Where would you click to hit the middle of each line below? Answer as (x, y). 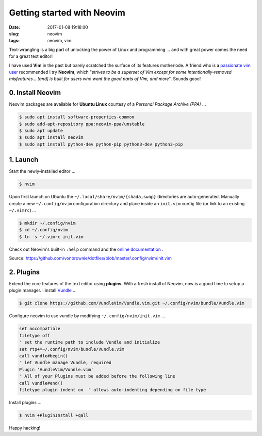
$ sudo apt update (41, 130)
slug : (14, 33)
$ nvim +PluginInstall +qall (54, 415)
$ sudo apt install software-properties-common (77, 117)
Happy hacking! (25, 428)
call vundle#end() (41, 383)
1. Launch (24, 160)
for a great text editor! (31, 56)
